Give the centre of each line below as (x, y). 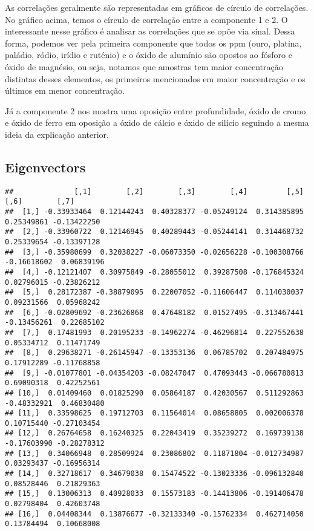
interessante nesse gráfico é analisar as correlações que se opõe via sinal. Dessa (150, 31)
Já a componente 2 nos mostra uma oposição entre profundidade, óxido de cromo (155, 110)
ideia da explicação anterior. (57, 134)
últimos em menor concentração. (65, 90)
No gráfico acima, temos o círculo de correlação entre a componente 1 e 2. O (146, 19)
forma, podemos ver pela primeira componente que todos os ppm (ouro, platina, (153, 43)
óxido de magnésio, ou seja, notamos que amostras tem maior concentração (144, 66)
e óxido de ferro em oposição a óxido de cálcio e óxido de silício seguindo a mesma (157, 122)
